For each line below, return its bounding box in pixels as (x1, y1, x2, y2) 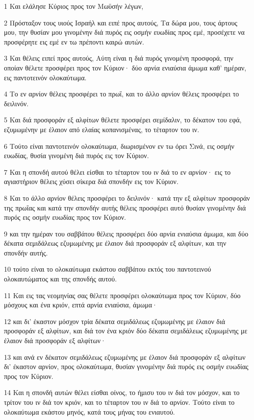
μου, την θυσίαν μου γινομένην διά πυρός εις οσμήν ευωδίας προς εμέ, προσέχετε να (4, 27, 245, 37)
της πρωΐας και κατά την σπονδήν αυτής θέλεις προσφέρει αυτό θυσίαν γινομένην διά (4, 202, 246, 212)
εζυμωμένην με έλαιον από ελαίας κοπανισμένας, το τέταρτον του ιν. (4, 124, 200, 134)
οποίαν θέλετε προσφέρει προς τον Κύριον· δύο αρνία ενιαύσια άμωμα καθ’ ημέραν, (4, 62, 247, 72)
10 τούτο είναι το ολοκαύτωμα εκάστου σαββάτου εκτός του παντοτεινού (4, 264, 211, 274)
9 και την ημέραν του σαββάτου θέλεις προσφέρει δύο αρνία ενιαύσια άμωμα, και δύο (4, 228, 249, 238)
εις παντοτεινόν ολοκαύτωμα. (4, 72, 87, 82)
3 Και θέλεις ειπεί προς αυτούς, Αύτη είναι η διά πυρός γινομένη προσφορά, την (4, 53, 233, 63)
